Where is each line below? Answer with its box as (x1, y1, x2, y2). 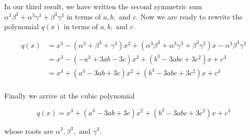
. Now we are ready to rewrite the (136, 11, 243, 22)
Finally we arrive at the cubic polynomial (4, 90, 135, 101)
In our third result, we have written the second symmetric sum (4, 1, 202, 11)
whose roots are (4, 125, 53, 136)
